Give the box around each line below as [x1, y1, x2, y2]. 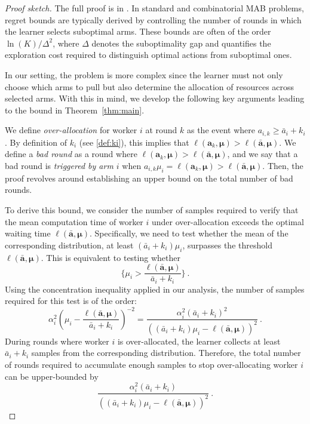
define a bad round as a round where [5, 148, 137, 160]
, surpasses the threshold [182, 238, 272, 251]
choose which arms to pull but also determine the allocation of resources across [5, 80, 294, 93]
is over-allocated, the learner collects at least [117, 334, 281, 347]
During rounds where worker [5, 334, 109, 347]
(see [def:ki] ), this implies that [79, 136, 189, 148]
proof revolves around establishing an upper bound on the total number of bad [5, 171, 293, 184]
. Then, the [262, 159, 303, 171]
